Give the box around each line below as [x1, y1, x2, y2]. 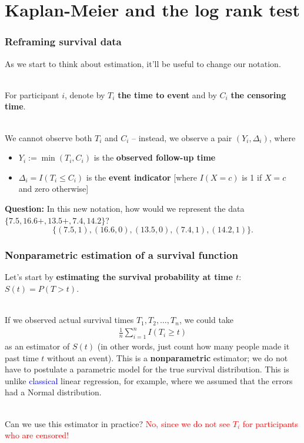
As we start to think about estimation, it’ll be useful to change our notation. [5, 57, 281, 69]
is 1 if [242, 171, 262, 183]
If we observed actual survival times [5, 314, 134, 326]
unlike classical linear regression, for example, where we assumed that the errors [5, 374, 293, 387]
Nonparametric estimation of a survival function [5, 248, 238, 262]
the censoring [230, 88, 286, 101]
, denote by [64, 88, 105, 101]
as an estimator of [5, 340, 70, 352]
